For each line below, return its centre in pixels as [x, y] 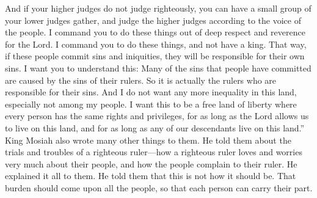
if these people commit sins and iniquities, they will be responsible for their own [155, 56]
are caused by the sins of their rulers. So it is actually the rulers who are [141, 80]
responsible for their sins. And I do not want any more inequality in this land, [151, 92]
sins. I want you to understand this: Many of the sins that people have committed [158, 68]
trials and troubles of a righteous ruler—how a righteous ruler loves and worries [154, 152]
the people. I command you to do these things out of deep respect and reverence [155, 32]
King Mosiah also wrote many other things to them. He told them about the [148, 140]
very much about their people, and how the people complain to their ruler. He [151, 163]
